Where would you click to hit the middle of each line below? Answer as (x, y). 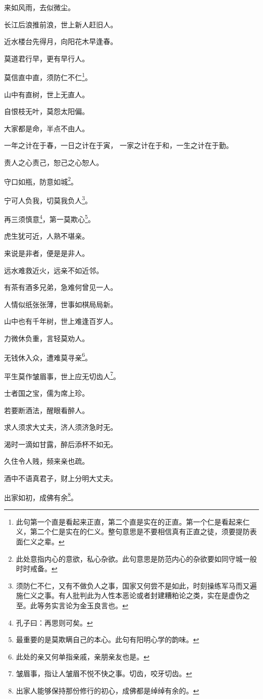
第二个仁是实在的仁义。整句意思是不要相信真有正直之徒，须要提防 (140, 531)
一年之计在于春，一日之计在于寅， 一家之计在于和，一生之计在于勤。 (119, 145)
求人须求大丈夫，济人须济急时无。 (61, 427)
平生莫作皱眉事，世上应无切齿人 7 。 (62, 375)
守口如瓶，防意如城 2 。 (41, 180)
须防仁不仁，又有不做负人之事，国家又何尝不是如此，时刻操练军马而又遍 (136, 585)
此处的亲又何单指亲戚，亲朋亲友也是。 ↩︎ (83, 656)
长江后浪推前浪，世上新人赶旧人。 (61, 24)
